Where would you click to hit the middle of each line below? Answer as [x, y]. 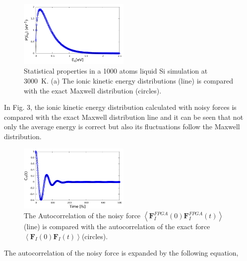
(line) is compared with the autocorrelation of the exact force [117, 226]
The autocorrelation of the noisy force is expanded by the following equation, [121, 253]
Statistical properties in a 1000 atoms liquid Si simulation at [116, 71]
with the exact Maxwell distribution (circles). [93, 90]
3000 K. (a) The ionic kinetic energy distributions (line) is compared [128, 81]
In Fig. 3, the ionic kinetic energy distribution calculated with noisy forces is [120, 107]
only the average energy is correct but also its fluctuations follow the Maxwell [122, 127]
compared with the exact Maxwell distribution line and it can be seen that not [124, 117]
